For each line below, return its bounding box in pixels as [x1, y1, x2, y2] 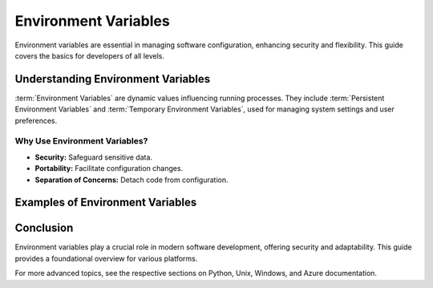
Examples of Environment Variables [14, 196, 197, 209]
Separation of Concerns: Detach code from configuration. [34, 175, 229, 185]
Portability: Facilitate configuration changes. [34, 164, 184, 173]
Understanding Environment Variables [14, 72, 211, 86]
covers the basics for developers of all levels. [14, 51, 164, 60]
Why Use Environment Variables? [14, 136, 148, 147]
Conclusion [14, 221, 74, 235]
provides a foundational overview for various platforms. [14, 254, 198, 263]
